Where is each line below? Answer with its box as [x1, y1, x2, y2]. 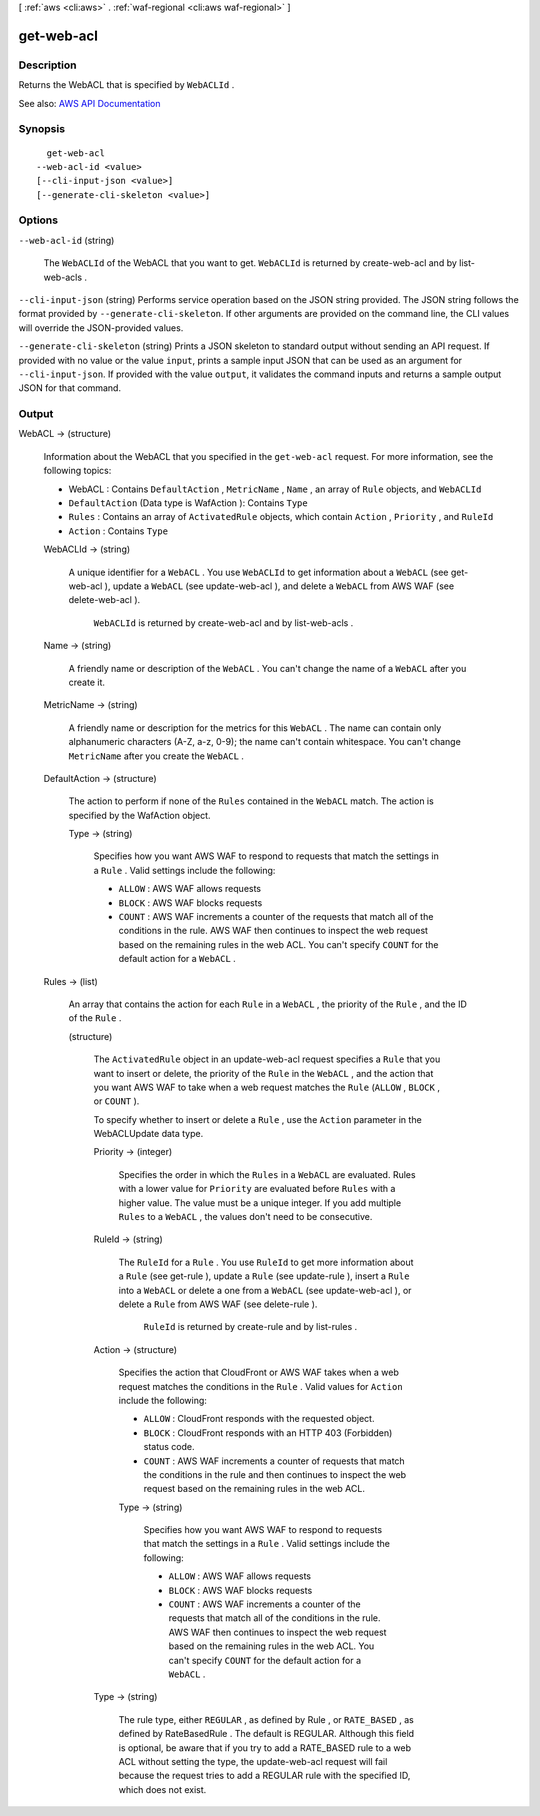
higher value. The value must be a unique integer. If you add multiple [118, 1196, 402, 1209]
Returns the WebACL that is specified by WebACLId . [18, 79, 235, 91]
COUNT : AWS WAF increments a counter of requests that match [143, 1455, 405, 1467]
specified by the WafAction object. [68, 809, 211, 821]
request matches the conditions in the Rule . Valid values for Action [118, 1380, 404, 1392]
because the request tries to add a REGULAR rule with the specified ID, [118, 1770, 411, 1782]
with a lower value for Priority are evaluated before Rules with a [118, 1183, 396, 1195]
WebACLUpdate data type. [93, 1128, 204, 1140]
